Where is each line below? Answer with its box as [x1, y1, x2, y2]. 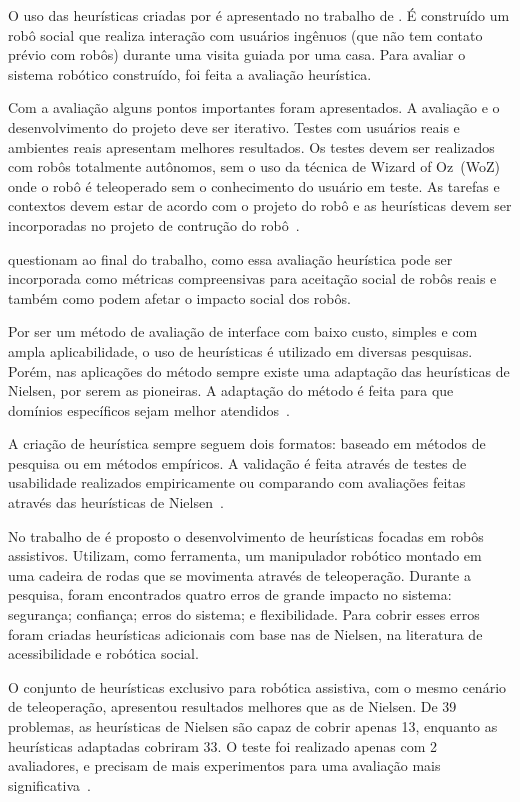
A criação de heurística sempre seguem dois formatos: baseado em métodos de [8, 433, 486, 454]
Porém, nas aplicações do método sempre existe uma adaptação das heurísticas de [8, 360, 510, 381]
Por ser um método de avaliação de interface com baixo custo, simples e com [8, 321, 478, 342]
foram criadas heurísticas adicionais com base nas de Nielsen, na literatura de [8, 623, 483, 644]
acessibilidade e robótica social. [8, 643, 199, 664]
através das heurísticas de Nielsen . [8, 492, 224, 513]
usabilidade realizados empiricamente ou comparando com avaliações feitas [8, 472, 466, 493]
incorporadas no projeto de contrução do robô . [8, 214, 300, 235]
